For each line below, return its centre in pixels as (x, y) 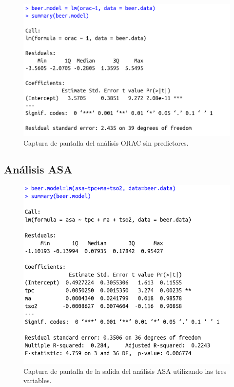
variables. (38, 380)
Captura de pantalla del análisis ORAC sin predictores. (106, 142)
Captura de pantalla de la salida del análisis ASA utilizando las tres (125, 371)
